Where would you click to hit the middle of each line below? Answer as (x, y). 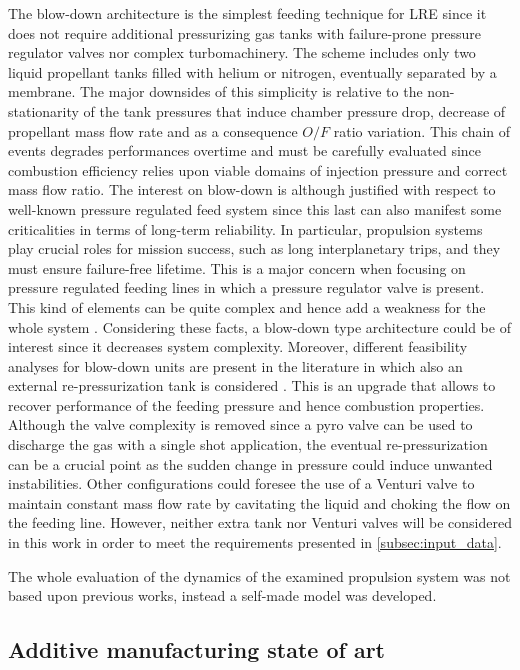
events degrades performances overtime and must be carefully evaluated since (245, 150)
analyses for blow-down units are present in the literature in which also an (235, 365)
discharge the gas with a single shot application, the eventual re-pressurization (248, 444)
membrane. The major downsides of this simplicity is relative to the (215, 91)
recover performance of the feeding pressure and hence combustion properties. (246, 404)
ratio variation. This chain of (422, 130)
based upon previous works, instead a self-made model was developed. (222, 595)
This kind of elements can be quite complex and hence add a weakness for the (247, 306)
